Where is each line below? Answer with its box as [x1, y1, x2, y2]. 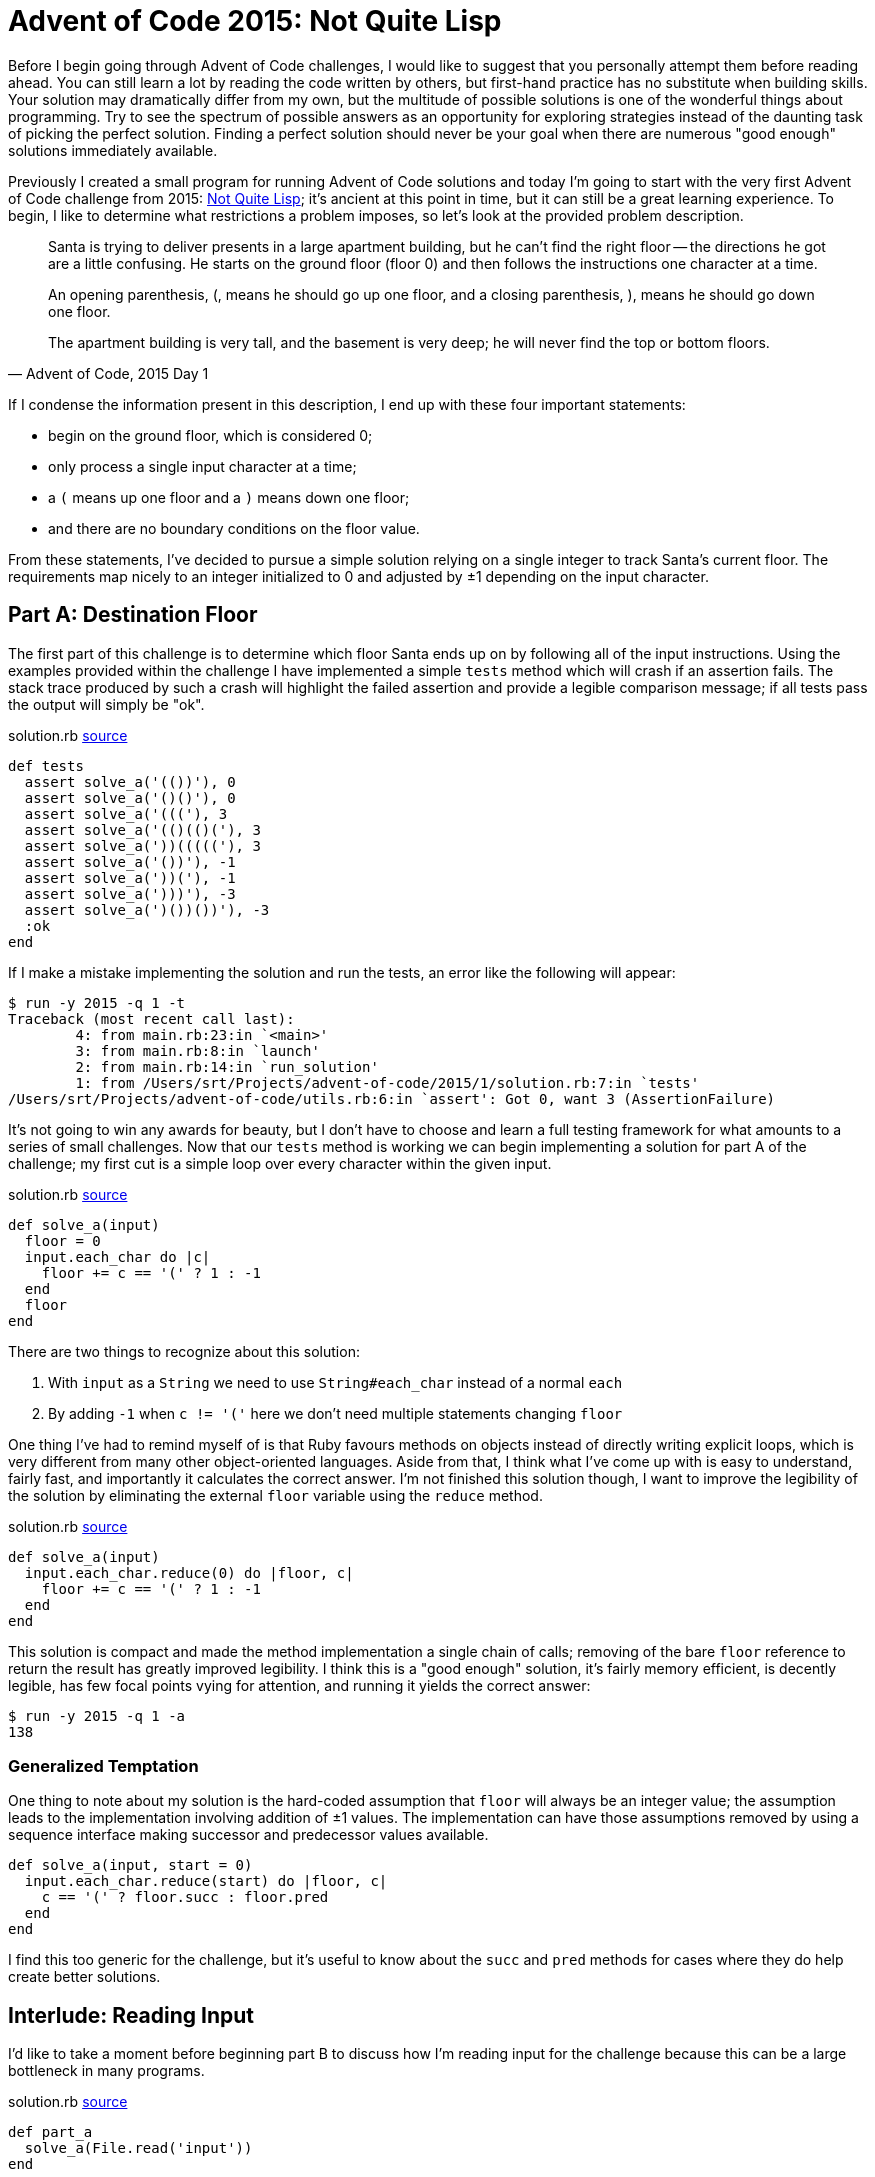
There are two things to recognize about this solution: [8, 1342, 360, 1360]
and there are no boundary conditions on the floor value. [48, 519, 420, 537]
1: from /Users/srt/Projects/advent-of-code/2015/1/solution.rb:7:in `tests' [75, 1074, 700, 1091]
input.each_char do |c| [24, 1248, 211, 1265]
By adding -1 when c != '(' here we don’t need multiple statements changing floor [48, 1404, 623, 1422]
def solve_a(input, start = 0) [8, 1857, 253, 1874]
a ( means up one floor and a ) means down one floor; [48, 488, 410, 506]
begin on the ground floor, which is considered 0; [48, 426, 373, 444]
